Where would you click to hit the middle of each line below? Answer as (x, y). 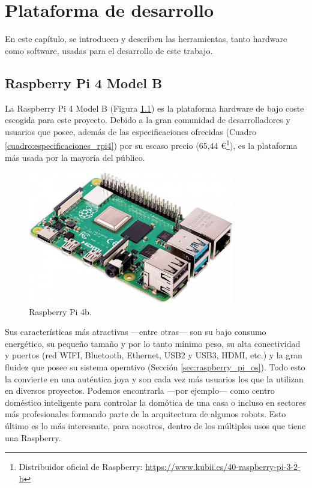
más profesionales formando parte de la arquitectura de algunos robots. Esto (145, 414)
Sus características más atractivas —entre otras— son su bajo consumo (136, 332)
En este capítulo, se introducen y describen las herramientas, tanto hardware (146, 39)
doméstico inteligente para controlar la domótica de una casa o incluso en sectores (155, 402)
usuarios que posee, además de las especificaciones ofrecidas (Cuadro (131, 131)
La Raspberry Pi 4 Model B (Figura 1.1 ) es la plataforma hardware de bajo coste (154, 108)
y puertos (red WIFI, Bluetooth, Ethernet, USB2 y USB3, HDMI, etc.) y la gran (154, 355)
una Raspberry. (33, 437)
